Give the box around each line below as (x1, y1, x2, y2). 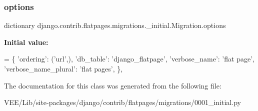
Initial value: (4, 36, 48, 47)
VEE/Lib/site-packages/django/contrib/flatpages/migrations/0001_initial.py (4, 97, 241, 107)
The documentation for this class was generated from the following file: (4, 80, 221, 90)
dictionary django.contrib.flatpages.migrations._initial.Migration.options (4, 20, 226, 30)
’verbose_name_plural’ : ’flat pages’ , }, (4, 63, 123, 73)
